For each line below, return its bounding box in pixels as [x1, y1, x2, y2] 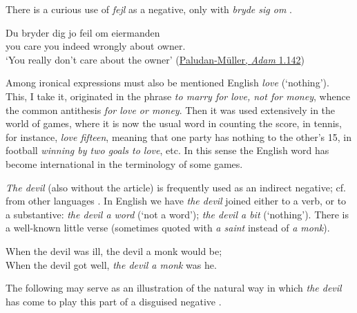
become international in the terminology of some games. [6, 156, 243, 171]
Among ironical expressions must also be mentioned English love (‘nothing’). [6, 75, 329, 90]
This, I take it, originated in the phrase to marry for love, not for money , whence [6, 88, 350, 103]
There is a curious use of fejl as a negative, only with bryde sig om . [6, 2, 292, 16]
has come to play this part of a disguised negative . [6, 294, 222, 308]
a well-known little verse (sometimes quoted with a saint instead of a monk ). [6, 220, 330, 235]
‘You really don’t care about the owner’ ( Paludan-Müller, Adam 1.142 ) [6, 52, 305, 66]
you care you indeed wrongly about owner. [6, 39, 186, 53]
